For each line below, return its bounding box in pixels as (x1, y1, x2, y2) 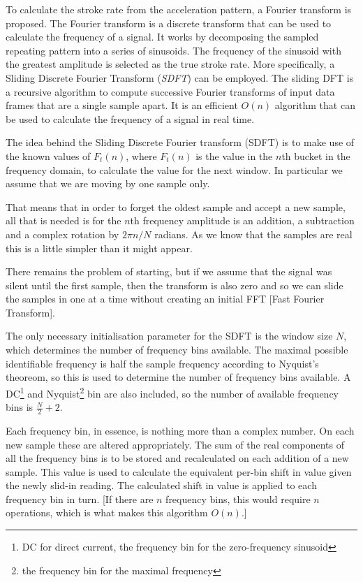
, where (126, 148, 157, 163)
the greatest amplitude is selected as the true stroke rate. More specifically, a (6, 57, 335, 71)
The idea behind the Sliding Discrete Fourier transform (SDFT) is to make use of (6, 135, 355, 150)
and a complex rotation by (6, 226, 119, 241)
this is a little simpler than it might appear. (6, 240, 193, 255)
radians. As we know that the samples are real (154, 226, 353, 241)
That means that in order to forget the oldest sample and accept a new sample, (6, 199, 346, 214)
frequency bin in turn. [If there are (6, 491, 154, 506)
